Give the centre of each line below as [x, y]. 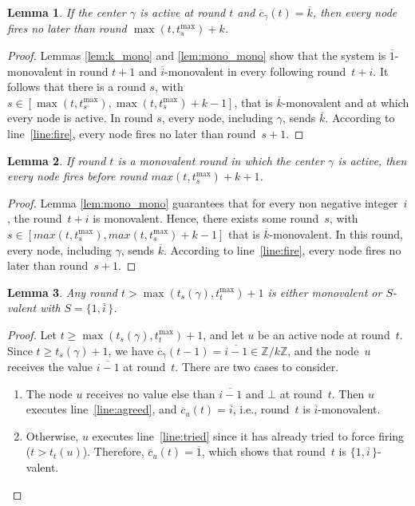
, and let [223, 334]
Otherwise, [52, 435]
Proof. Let [32, 334]
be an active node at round [324, 334]
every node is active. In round [80, 118]
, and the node [323, 350]
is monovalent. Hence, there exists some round [206, 218]
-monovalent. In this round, [336, 233]
